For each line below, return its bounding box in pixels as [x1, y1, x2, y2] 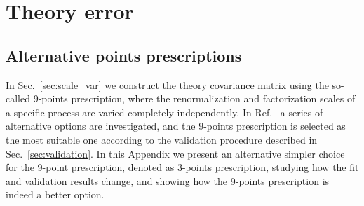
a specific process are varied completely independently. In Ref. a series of [6, 104, 323, 119]
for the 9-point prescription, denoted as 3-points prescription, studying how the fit [6, 160, 359, 174]
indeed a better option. [6, 187, 105, 202]
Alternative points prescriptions [6, 44, 242, 66]
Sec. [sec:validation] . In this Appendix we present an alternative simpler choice [6, 146, 345, 160]
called [6, 91, 30, 106]
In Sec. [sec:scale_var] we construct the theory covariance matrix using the [6, 77, 329, 92]
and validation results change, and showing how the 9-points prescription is [6, 173, 330, 188]
